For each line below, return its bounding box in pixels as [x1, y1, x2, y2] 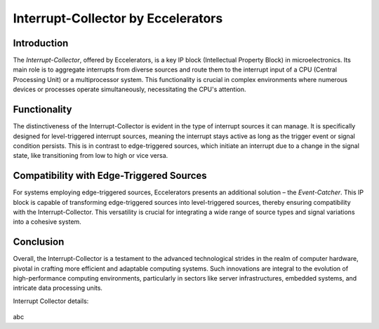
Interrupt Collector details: [13, 297, 89, 305]
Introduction [13, 37, 69, 49]
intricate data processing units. [13, 284, 103, 293]
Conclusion [13, 236, 65, 248]
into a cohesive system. [13, 217, 82, 226]
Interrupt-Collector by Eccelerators [13, 11, 223, 26]
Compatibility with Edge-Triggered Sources [13, 170, 207, 182]
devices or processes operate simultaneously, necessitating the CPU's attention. [13, 85, 246, 94]
